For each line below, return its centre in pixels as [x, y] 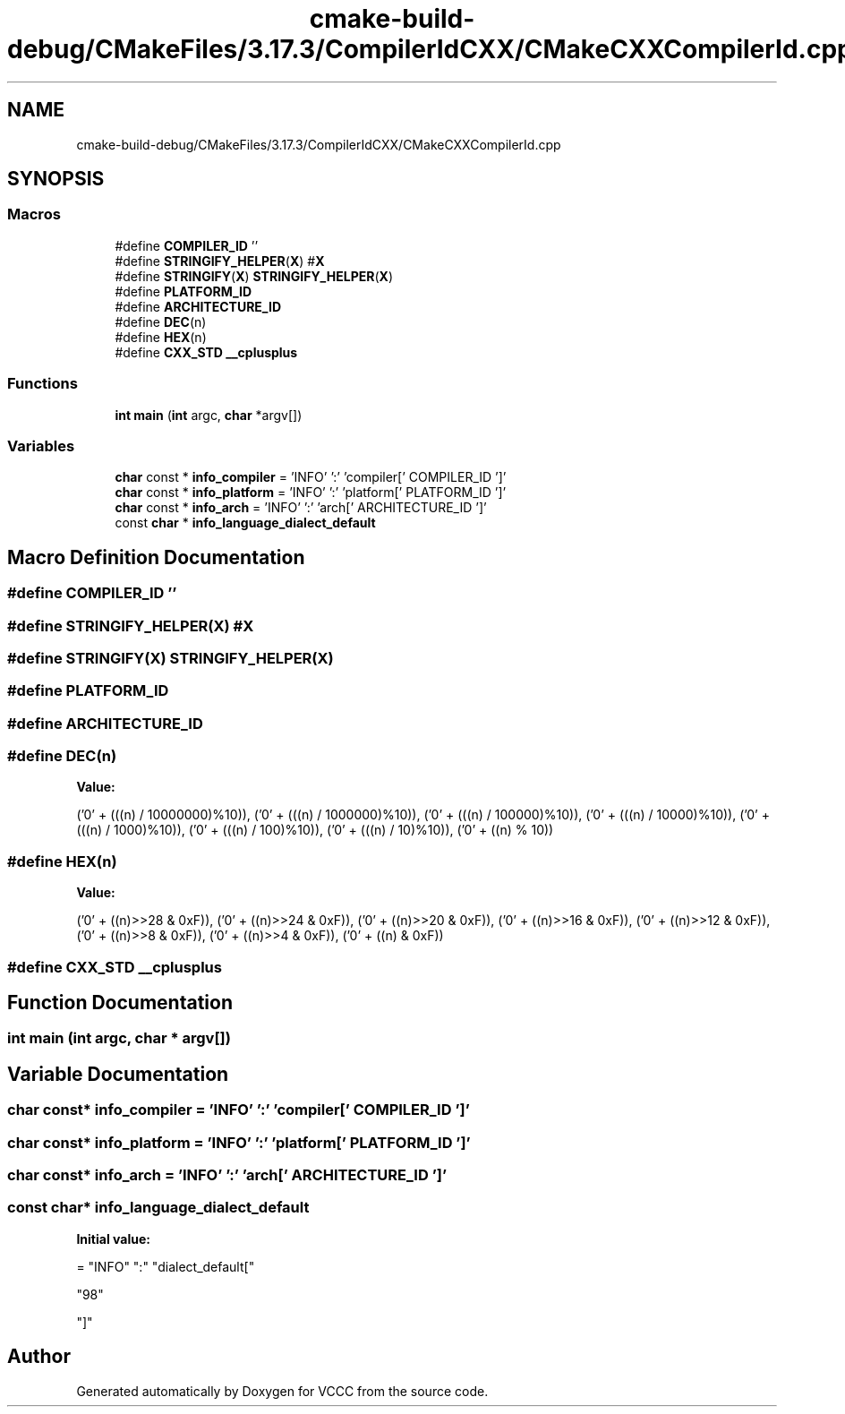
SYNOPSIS [56, 179]
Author [39, 1357]
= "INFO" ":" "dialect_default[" [166, 1266]
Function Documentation [120, 1002]
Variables [41, 446]
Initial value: [113, 1238]
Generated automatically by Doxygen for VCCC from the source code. [282, 1391]
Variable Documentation [118, 1074]
